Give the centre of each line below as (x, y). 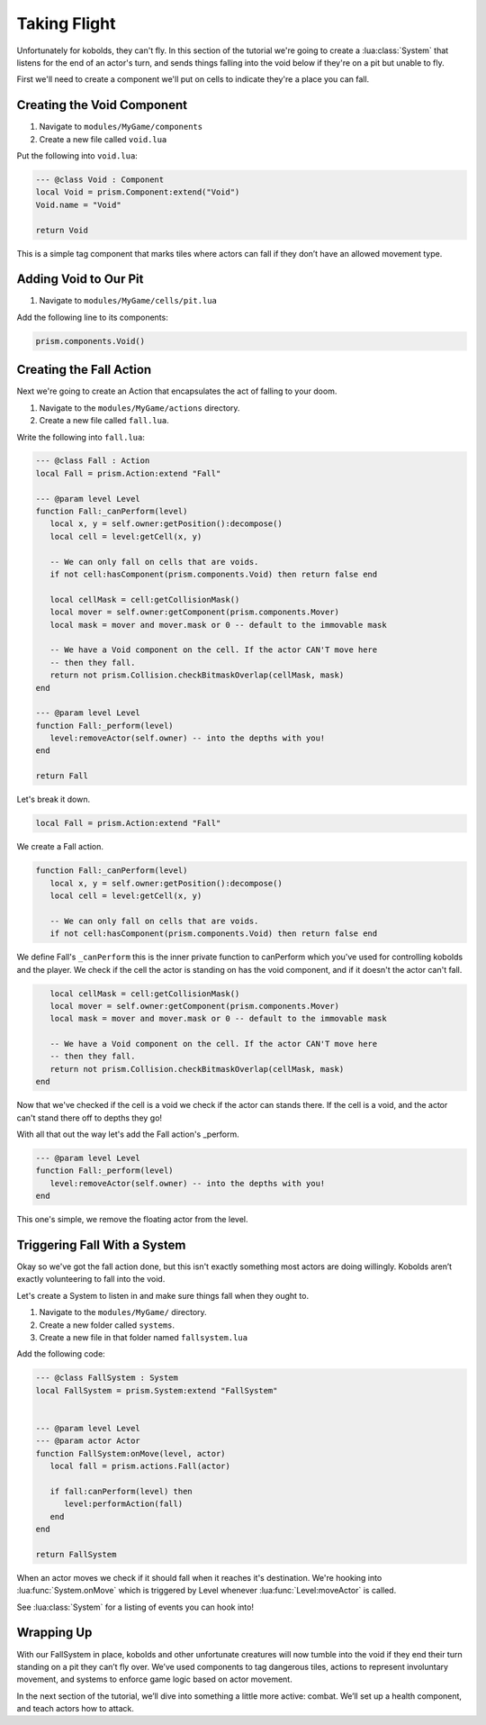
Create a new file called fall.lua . (104, 421)
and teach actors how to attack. (76, 1709)
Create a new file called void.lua (103, 139)
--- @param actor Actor (88, 1441)
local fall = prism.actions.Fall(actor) (140, 1466)
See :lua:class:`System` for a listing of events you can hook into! (135, 1607)
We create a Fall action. (60, 847)
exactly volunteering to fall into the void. (91, 1279)
